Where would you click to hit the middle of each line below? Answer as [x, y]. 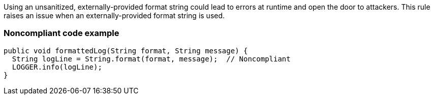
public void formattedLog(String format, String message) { [126, 51]
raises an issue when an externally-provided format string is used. [114, 15]
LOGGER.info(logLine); [57, 67]
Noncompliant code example [61, 33]
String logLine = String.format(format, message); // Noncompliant [151, 59]
